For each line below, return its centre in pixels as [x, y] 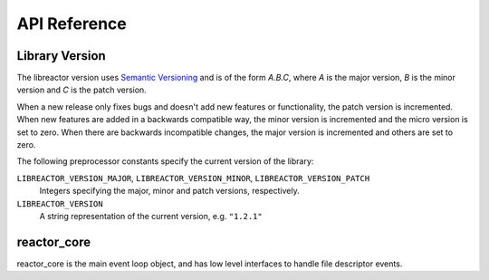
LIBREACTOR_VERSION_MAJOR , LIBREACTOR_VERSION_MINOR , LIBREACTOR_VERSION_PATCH [193, 178]
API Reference [72, 24]
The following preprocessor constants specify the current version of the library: [165, 161]
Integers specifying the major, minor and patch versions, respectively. [169, 191]
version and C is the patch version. [81, 90]
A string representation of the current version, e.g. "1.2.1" [151, 216]
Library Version [61, 56]
